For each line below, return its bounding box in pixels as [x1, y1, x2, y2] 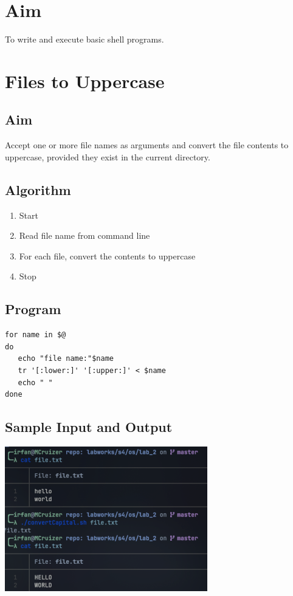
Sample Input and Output [5, 417, 173, 436]
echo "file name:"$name [18, 354, 114, 363]
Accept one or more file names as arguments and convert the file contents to [5, 139, 289, 151]
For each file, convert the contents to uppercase [19, 249, 196, 262]
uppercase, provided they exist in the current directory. [5, 150, 210, 163]
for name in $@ [5, 331, 66, 340]
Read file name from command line [19, 229, 150, 242]
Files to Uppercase [5, 68, 165, 93]
